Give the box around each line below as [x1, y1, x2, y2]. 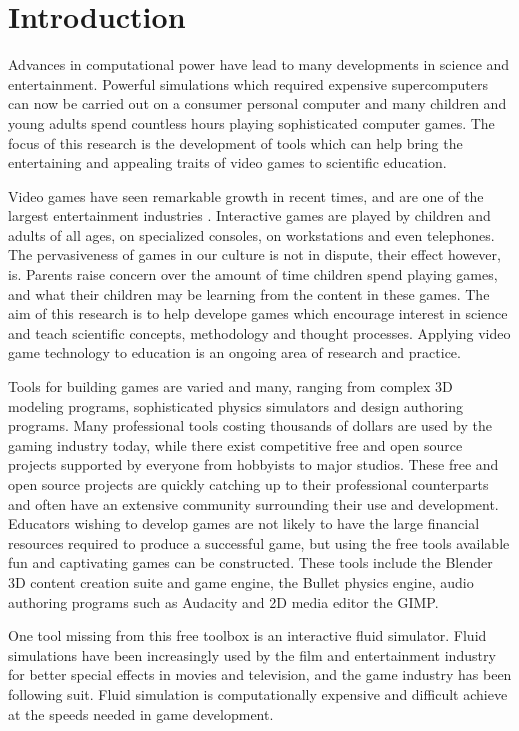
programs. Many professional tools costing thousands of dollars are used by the [8, 415, 492, 436]
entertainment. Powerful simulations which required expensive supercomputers [8, 73, 488, 94]
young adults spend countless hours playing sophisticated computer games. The [8, 112, 495, 133]
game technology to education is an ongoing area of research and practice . [8, 342, 461, 363]
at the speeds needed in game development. [8, 703, 274, 724]
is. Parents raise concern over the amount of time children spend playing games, [8, 264, 498, 285]
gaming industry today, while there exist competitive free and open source [8, 434, 463, 455]
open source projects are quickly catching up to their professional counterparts [8, 474, 489, 494]
